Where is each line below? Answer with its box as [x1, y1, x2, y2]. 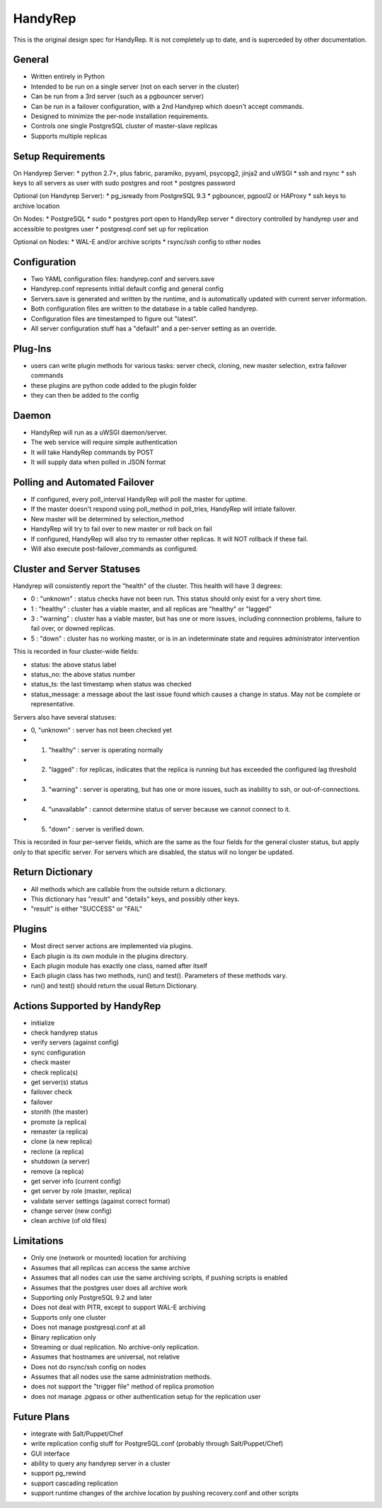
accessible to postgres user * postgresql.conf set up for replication [13, 224, 209, 233]
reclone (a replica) [30, 1147, 84, 1156]
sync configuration [30, 1048, 86, 1057]
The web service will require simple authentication [30, 438, 178, 447]
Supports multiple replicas [30, 132, 108, 140]
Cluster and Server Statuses [13, 563, 141, 575]
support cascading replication [30, 1479, 118, 1487]
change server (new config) [30, 1207, 112, 1215]
